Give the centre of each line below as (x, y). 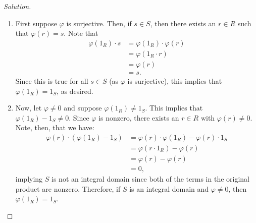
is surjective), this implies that (175, 80)
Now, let (29, 108)
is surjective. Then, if (99, 23)
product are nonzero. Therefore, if (68, 188)
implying (29, 179)
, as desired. (75, 91)
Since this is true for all (52, 80)
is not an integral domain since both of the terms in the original (150, 179)
